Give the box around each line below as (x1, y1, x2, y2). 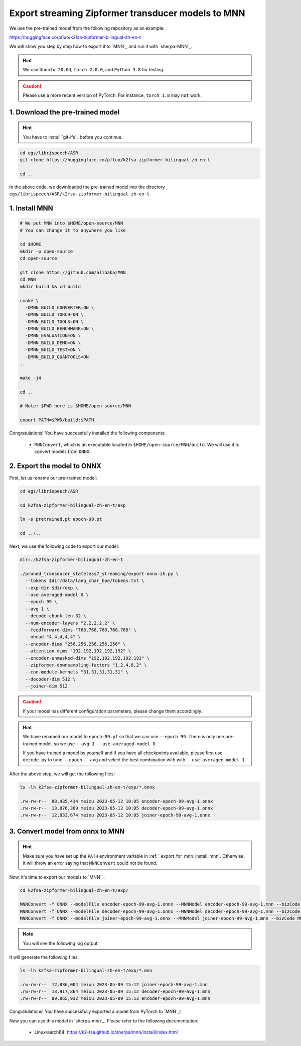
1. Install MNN (9, 204, 54, 213)
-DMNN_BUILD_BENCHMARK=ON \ (25, 326, 94, 331)
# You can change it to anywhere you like (20, 227, 126, 233)
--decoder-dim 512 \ (25, 676, 76, 682)
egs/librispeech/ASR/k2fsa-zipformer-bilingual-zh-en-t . (9, 191, 151, 197)
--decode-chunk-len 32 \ (25, 613, 86, 619)
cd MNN (20, 277, 36, 282)
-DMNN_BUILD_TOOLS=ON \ (25, 319, 84, 324)
